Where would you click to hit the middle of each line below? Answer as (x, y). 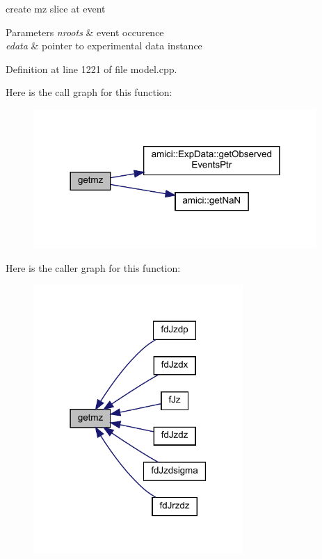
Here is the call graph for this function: (89, 92)
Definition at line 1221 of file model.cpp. (91, 68)
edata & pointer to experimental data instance (104, 46)
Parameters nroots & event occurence (85, 32)
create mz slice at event (56, 8)
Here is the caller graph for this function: (93, 267)
